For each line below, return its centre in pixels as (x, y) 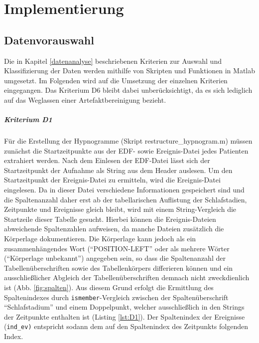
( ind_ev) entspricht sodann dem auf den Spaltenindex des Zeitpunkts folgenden (126, 326)
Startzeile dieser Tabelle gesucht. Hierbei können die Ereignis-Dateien (110, 219)
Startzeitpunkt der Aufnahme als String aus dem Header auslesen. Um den (118, 170)
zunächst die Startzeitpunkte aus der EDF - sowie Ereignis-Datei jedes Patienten (126, 150)
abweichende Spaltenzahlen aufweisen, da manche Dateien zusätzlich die (114, 229)
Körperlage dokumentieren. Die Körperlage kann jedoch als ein (100, 239)
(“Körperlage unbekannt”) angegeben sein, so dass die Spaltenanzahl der (115, 258)
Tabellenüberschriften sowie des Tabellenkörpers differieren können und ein (119, 267)
